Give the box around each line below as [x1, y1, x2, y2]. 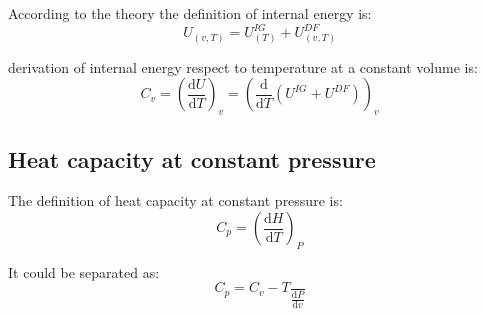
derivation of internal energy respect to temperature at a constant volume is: [8, 56, 478, 77]
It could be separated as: [8, 261, 160, 282]
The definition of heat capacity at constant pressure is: [8, 190, 343, 211]
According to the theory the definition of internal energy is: [8, 3, 372, 23]
